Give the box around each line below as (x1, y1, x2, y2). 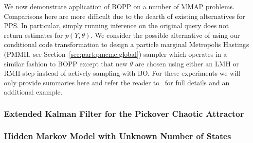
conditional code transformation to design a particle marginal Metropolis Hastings (4, 39, 249, 49)
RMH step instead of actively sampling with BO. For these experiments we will (4, 68, 240, 78)
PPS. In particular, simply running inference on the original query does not (4, 20, 229, 31)
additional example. (4, 87, 63, 97)
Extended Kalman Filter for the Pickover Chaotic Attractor (4, 107, 244, 119)
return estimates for (4, 30, 63, 40)
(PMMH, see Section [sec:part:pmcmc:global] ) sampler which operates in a (4, 48, 227, 59)
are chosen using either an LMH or (135, 58, 239, 68)
